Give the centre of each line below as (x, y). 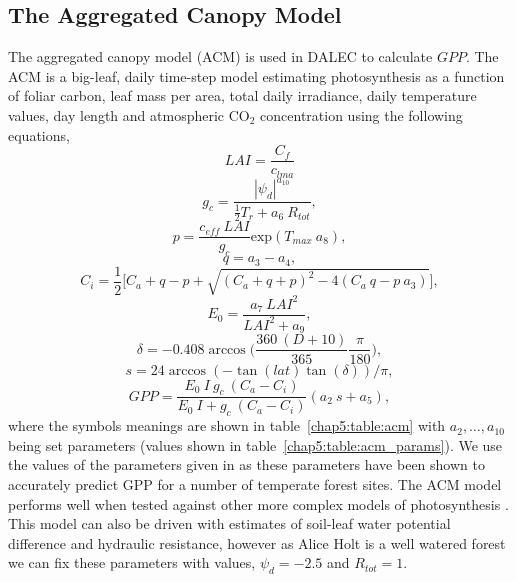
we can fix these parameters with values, (132, 562)
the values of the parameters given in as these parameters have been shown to (246, 464)
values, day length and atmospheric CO (129, 114)
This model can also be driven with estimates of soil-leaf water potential (229, 523)
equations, (39, 134)
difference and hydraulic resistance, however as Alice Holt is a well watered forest (257, 542)
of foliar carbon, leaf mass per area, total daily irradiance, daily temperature (242, 95)
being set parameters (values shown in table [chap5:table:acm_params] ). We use (255, 444)
